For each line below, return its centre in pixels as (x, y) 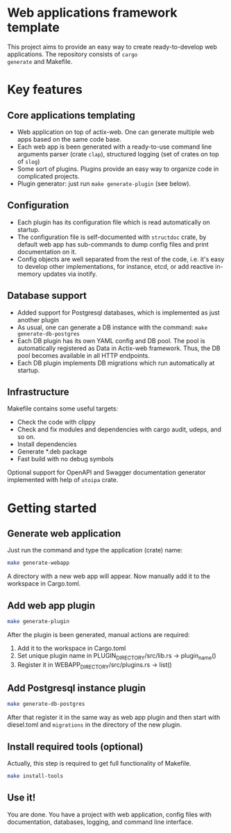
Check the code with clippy (56, 422)
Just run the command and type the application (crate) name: (95, 550)
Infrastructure (38, 391)
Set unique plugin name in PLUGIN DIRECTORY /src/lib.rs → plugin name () (117, 656)
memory (29, 274)
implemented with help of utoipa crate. (63, 480)
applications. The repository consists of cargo (72, 54)
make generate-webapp (38, 563)
